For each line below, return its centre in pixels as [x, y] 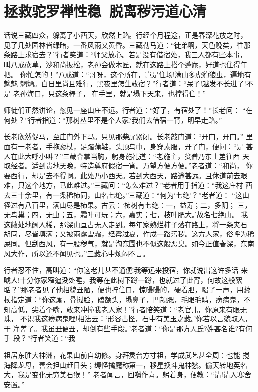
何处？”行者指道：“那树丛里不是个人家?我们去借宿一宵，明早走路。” [113, 119]
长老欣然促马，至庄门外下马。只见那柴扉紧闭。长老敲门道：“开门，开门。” [124, 136]
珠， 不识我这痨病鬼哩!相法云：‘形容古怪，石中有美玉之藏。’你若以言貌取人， [128, 319]
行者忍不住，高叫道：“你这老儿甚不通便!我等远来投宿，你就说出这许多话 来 [126, 270]
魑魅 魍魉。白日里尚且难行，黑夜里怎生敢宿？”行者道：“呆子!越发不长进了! [125, 84]
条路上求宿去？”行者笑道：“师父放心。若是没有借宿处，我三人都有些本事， [126, 54]
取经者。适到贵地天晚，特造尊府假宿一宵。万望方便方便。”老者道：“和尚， [124, 166]
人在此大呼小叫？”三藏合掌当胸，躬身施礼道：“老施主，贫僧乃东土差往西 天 [127, 156]
